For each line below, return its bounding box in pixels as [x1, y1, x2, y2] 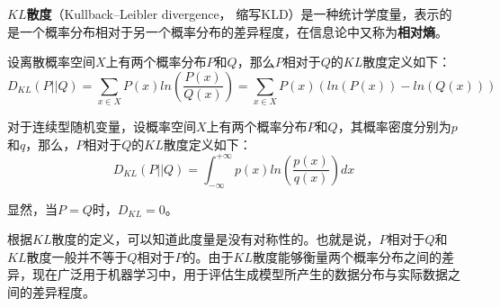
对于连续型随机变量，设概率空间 [7, 117, 196, 136]
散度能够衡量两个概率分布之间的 [252, 247, 442, 266]
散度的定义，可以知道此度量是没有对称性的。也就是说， [51, 230, 379, 248]
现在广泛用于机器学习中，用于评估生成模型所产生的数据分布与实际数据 [31, 265, 448, 284]
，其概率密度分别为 [337, 117, 451, 136]
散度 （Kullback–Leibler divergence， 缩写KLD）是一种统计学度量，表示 [26, 5, 440, 23]
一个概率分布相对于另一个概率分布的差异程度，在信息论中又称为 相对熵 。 [19, 22, 448, 41]
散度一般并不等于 [26, 247, 128, 266]
